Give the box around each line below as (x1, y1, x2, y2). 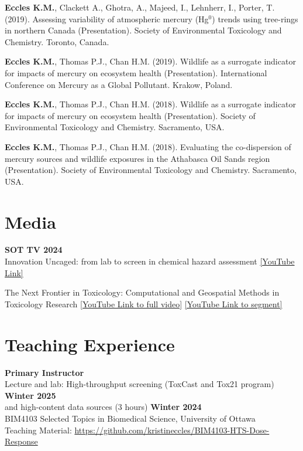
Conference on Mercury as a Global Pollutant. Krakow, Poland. (5, 78, 233, 90)
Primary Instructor (5, 366, 84, 378)
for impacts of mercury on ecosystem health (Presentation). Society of (5, 109, 256, 121)
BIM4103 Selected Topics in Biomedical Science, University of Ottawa (5, 412, 256, 424)
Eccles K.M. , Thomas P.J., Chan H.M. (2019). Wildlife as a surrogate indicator (5, 55, 296, 67)
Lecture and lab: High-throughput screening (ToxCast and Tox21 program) (5, 378, 274, 390)
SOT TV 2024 (5, 243, 63, 256)
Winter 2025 (5, 389, 56, 401)
